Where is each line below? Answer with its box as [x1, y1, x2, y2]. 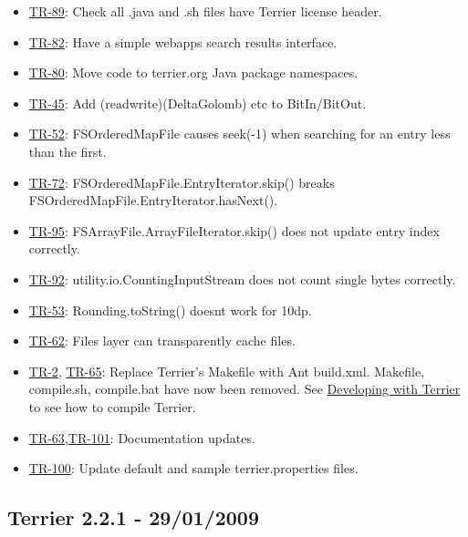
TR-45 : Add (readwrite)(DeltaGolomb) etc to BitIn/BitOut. [28, 93, 367, 112]
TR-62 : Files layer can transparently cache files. [28, 331, 296, 350]
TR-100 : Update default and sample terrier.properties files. [28, 459, 359, 478]
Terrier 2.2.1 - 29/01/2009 [7, 503, 260, 532]
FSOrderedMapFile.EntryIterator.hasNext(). [28, 191, 278, 210]
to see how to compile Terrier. [28, 397, 196, 416]
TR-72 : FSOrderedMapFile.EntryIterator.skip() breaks [28, 172, 335, 191]
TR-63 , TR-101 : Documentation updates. [28, 428, 255, 447]
